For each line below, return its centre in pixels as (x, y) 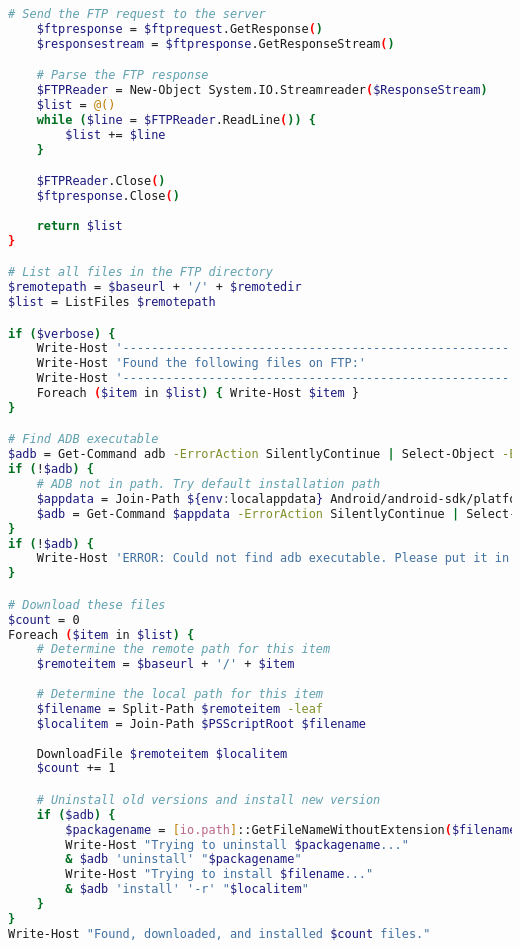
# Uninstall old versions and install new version (208, 799)
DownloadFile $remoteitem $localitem (162, 753)
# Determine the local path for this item (179, 694)
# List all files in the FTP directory (140, 272)
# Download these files (87, 604)
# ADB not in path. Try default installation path (208, 484)
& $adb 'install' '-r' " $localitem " (187, 889)
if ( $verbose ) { (62, 333)
